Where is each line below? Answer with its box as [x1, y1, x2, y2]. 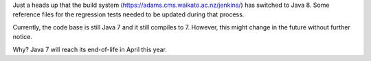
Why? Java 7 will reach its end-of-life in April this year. [12, 45, 168, 53]
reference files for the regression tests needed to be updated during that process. [12, 10, 245, 19]
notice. [12, 33, 32, 41]
